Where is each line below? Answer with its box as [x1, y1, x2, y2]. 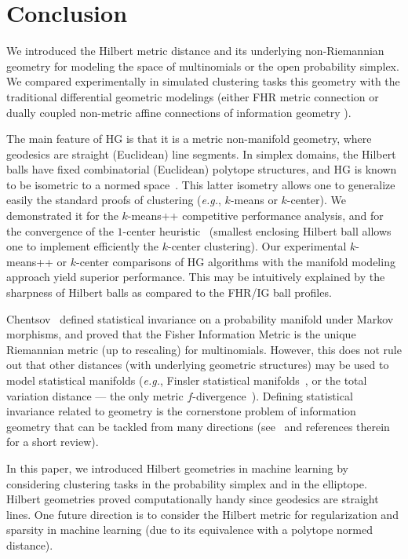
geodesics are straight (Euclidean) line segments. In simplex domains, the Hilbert [6, 145, 396, 162]
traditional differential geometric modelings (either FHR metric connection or [6, 88, 379, 104]
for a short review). [6, 433, 99, 450]
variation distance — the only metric [6, 387, 184, 404]
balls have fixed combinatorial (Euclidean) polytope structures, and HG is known [6, 161, 397, 177]
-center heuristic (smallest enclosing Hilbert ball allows [122, 222, 392, 239]
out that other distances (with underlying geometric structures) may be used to [6, 356, 389, 373]
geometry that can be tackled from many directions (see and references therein [6, 418, 390, 434]
